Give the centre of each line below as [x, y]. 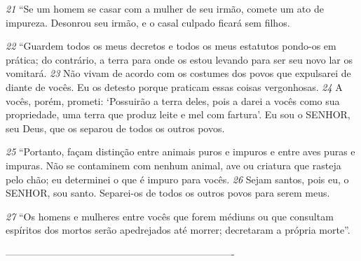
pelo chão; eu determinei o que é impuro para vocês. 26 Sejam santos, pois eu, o [177, 179]
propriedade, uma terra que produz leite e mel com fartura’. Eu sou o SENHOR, [178, 114]
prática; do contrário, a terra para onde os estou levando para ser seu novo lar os [179, 59]
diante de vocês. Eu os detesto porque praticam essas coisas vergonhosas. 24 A [174, 86]
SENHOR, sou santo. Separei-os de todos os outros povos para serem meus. [168, 193]
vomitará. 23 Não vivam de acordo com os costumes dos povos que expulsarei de [178, 73]
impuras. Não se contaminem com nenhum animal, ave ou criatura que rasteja [173, 165]
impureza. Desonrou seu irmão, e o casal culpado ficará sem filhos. [148, 22]
